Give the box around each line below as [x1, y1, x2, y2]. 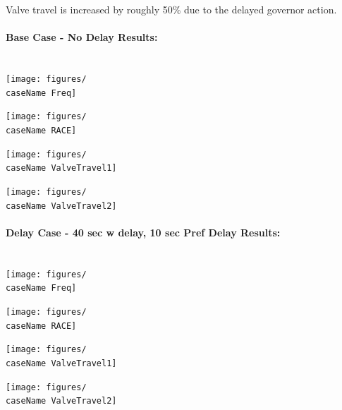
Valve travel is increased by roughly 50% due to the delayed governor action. [6, 2, 337, 16]
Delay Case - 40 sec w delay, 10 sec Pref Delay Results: [6, 224, 281, 239]
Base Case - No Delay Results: [6, 30, 158, 44]
